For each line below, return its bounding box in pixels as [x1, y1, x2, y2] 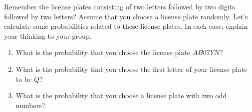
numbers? [15, 100, 45, 110]
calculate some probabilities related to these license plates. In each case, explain [4, 21, 248, 31]
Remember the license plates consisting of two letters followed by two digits [4, 1, 235, 11]
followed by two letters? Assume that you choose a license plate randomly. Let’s [4, 11, 248, 21]
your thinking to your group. [4, 30, 92, 41]
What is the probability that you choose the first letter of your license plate [15, 63, 248, 74]
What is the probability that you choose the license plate [15, 47, 190, 57]
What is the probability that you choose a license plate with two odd [15, 90, 227, 101]
